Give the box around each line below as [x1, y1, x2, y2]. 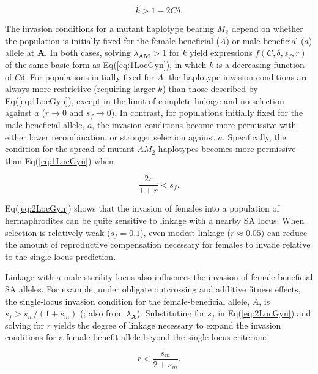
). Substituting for [136, 307, 205, 319]
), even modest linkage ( [140, 226, 231, 239]
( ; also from [80, 307, 124, 319]
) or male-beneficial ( [226, 34, 305, 47]
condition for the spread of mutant [5, 142, 135, 155]
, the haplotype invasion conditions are [163, 70, 309, 83]
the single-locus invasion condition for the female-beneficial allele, [5, 294, 250, 307]
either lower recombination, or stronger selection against [5, 130, 215, 143]
